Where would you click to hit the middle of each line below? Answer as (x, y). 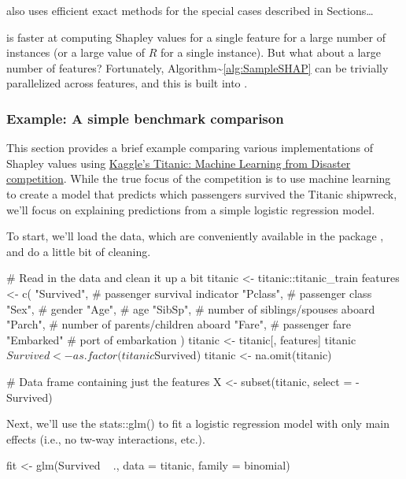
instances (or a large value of (76, 52)
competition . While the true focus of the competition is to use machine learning (199, 178)
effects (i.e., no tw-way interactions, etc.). (106, 438)
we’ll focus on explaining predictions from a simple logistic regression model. (191, 209)
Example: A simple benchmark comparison (145, 118)
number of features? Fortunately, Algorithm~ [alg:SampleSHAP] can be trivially (197, 67)
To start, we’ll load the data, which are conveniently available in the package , (195, 236)
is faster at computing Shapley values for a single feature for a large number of (196, 37)
